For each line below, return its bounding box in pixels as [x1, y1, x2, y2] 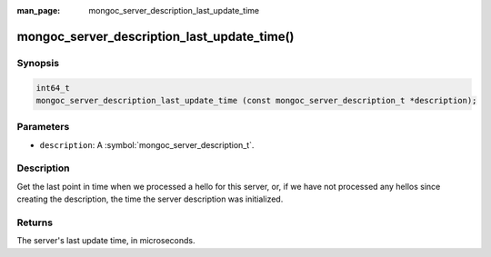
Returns [16, 216, 54, 229]
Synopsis [16, 56, 59, 69]
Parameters [16, 121, 70, 133]
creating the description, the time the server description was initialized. [16, 193, 284, 204]
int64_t [35, 83, 70, 93]
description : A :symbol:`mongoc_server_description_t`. [39, 139, 255, 150]
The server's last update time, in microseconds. [16, 235, 195, 246]
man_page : [16, 5, 61, 15]
